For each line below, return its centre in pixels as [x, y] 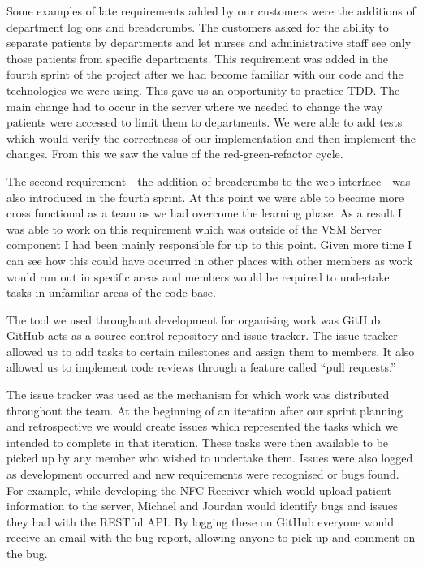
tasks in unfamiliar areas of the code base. [111, 292]
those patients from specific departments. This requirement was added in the [197, 58]
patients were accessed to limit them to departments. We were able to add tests [205, 122]
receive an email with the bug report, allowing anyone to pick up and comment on [211, 537]
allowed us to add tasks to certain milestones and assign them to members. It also [211, 351]
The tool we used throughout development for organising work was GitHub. [195, 319]
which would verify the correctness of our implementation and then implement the [211, 137]
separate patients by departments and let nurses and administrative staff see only [209, 43]
